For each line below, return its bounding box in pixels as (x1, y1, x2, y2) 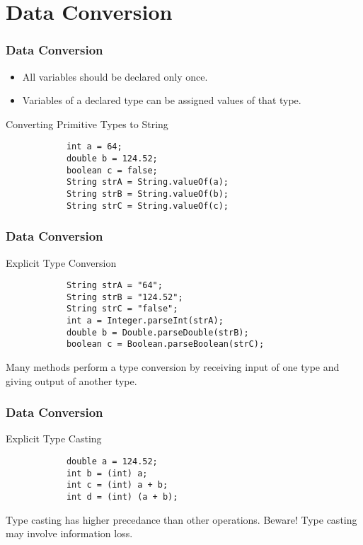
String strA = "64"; (66, 280, 163, 291)
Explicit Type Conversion (6, 255, 117, 270)
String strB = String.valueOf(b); (66, 189, 229, 199)
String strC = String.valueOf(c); (66, 200, 229, 211)
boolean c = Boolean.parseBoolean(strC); (66, 339, 265, 350)
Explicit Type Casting (6, 431, 102, 446)
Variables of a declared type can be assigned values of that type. (22, 93, 301, 108)
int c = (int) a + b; (66, 480, 168, 490)
